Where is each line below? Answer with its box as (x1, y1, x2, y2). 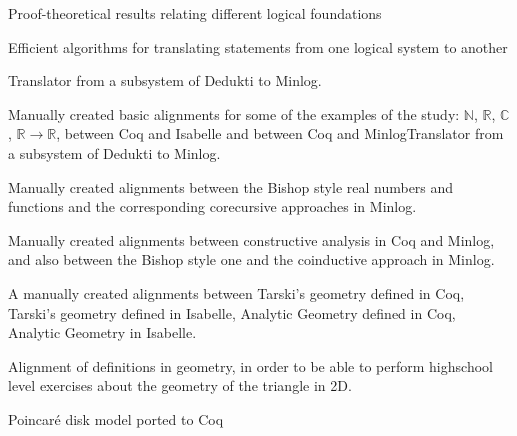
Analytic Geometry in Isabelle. (8, 322, 197, 343)
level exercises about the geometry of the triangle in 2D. (8, 375, 352, 396)
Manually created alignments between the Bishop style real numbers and (8, 176, 454, 197)
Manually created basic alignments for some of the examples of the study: (8, 103, 460, 124)
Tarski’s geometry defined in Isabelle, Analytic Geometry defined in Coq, (8, 302, 456, 323)
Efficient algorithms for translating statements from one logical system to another (8, 36, 508, 57)
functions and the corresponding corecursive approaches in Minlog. (8, 196, 417, 217)
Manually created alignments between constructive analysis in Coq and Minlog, (8, 229, 495, 250)
